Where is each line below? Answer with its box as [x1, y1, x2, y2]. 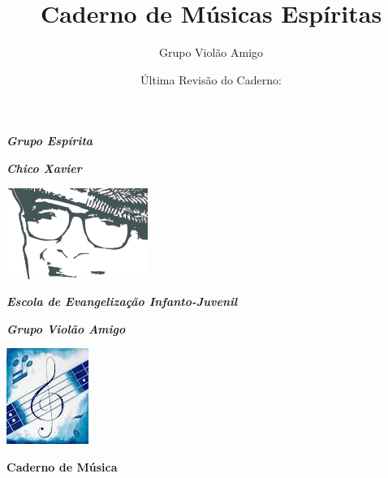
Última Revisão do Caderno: [140, 71, 282, 88]
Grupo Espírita [6, 132, 93, 149]
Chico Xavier [6, 159, 82, 176]
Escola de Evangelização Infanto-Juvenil [6, 293, 238, 310]
